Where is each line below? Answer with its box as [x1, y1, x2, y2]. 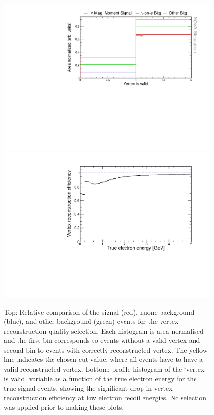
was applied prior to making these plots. [4, 402, 124, 412]
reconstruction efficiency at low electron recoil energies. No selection [4, 392, 207, 402]
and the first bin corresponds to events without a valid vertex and [4, 335, 200, 345]
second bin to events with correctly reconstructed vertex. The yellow [4, 344, 208, 355]
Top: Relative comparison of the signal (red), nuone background [4, 306, 195, 317]
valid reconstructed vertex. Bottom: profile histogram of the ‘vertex [4, 364, 205, 374]
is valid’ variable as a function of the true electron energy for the [4, 373, 197, 383]
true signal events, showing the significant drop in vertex [4, 383, 173, 393]
